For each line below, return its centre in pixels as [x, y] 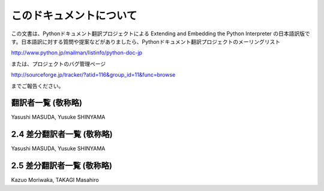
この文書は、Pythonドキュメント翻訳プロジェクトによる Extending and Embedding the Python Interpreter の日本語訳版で [160, 34]
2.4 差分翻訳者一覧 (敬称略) [62, 134]
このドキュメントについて [74, 16]
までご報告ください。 [37, 86]
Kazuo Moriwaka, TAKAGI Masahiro [55, 180]
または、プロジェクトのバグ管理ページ [58, 63]
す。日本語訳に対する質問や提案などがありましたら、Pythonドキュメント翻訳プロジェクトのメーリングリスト [146, 41]
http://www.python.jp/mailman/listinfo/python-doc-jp [77, 53]
